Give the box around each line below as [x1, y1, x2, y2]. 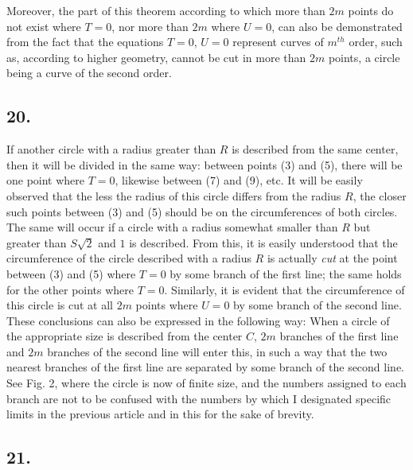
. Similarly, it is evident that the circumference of [164, 281, 405, 297]
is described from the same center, [232, 141, 399, 157]
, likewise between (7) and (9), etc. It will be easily [115, 172, 363, 188]
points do [348, 2, 394, 18]
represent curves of [232, 33, 324, 50]
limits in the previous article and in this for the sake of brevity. [6, 406, 314, 422]
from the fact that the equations [6, 33, 164, 50]
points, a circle [328, 49, 400, 65]
